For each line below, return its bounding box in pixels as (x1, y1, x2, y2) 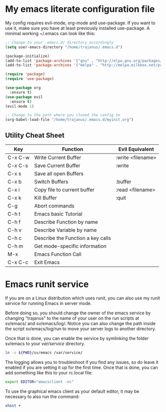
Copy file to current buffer (34, 186, 95, 193)
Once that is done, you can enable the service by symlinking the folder (5, 335, 149, 341)
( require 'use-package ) (5, 76, 54, 81)
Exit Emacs (34, 259, 60, 266)
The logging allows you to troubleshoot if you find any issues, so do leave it (5, 359, 159, 365)
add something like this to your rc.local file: (5, 369, 93, 375)
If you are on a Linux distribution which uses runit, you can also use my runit (5, 295, 161, 301)
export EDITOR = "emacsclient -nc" (5, 379, 74, 384)
